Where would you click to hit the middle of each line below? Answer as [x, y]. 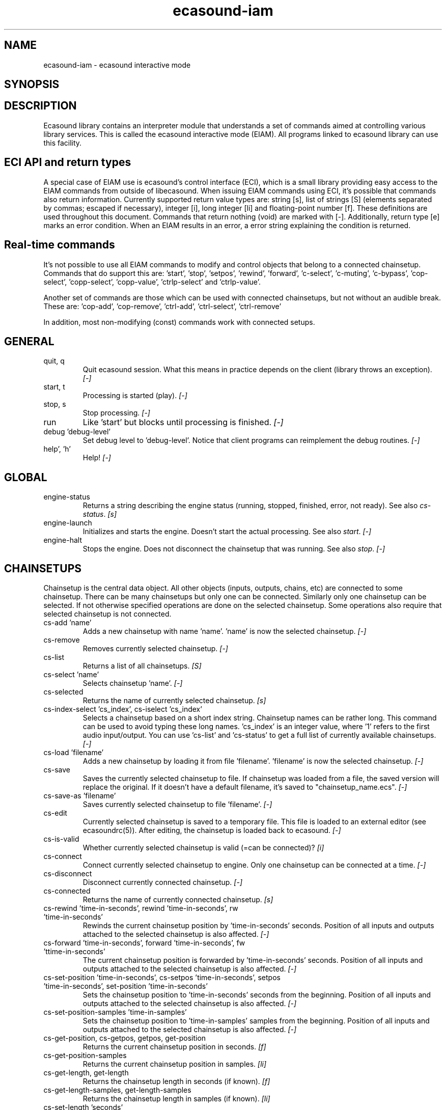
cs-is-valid [61, 839]
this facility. [63, 143]
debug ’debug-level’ [77, 432]
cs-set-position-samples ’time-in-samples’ [115, 1012]
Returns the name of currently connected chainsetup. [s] [178, 900]
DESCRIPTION [40, 106]
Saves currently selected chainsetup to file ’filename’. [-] [177, 804]
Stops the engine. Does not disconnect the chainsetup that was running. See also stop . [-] [234, 549]
